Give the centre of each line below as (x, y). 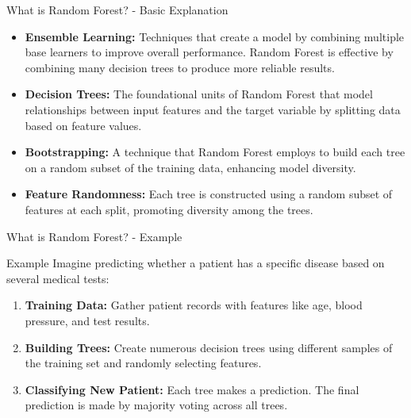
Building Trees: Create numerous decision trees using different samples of (209, 347)
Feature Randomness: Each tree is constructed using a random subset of (209, 194)
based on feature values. (83, 125)
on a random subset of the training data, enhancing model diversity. (190, 167)
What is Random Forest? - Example (94, 236)
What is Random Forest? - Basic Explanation (117, 10)
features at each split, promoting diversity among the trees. (169, 209)
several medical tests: (58, 278)
